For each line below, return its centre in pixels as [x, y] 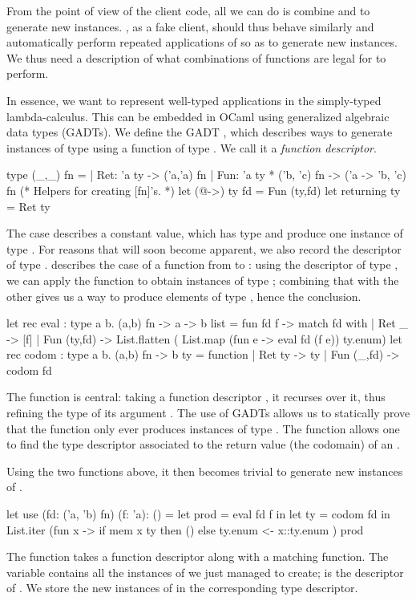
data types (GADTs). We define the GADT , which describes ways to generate [200, 132]
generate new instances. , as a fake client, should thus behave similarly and [190, 26]
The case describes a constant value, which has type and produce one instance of [205, 233]
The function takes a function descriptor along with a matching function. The [198, 556]
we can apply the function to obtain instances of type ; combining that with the [203, 280]
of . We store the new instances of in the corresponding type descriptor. [182, 588]
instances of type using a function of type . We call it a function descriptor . [192, 147]
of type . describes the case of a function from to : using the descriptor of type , [202, 264]
